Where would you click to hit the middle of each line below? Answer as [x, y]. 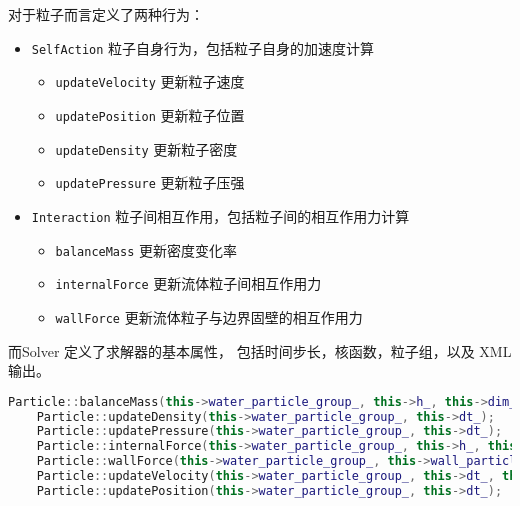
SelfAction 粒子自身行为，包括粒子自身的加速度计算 [203, 47]
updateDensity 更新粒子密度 [146, 148]
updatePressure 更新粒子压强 [150, 182]
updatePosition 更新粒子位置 [150, 114]
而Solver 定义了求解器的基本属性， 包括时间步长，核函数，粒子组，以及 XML [260, 350]
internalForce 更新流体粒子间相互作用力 [188, 283]
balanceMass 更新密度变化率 [146, 249]
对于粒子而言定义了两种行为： [106, 14]
